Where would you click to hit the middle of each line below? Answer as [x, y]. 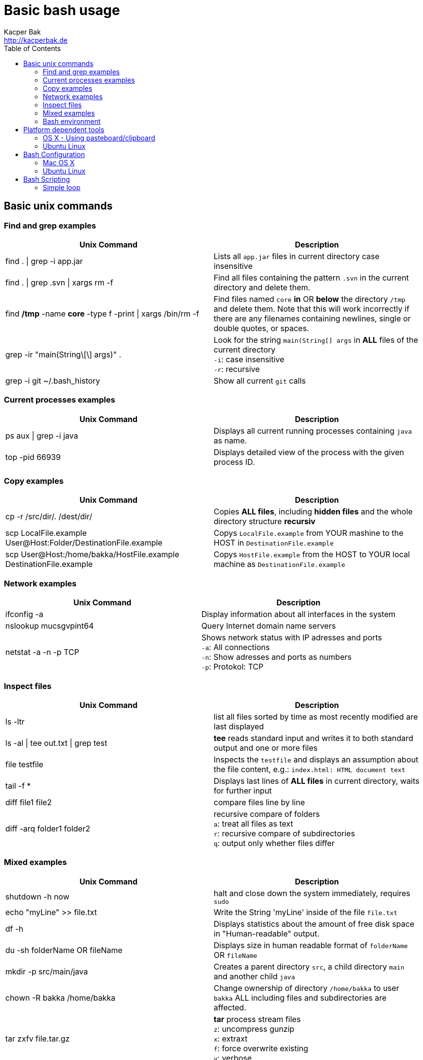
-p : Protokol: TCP [232, 667]
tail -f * [18, 786]
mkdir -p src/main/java [47, 971]
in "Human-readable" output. [267, 933]
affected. [230, 1007]
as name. [230, 440]
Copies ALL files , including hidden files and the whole [313, 512]
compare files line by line [259, 802]
